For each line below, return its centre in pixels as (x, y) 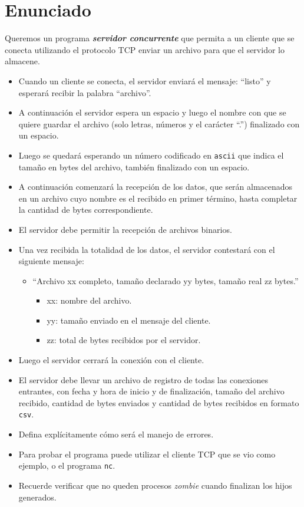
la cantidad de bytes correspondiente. (86, 210)
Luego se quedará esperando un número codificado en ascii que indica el (151, 155)
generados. (37, 497)
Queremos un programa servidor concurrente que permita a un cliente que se (150, 38)
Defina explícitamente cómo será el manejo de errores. (116, 434)
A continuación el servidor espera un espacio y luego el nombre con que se (152, 112)
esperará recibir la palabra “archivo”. (85, 92)
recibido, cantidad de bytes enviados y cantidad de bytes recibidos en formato (159, 402)
